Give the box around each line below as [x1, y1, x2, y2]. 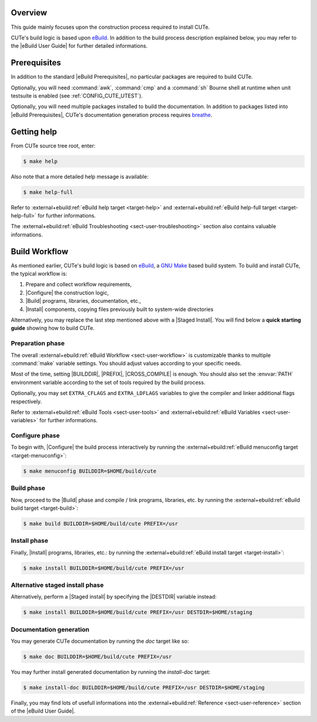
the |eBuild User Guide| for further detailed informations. [11, 42, 148, 49]
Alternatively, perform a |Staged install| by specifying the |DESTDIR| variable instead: [11, 593, 217, 600]
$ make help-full [23, 189, 73, 195]
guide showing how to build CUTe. [11, 325, 95, 332]
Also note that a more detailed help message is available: [11, 173, 149, 180]
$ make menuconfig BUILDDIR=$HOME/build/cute [23, 467, 157, 474]
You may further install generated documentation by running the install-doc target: [11, 668, 211, 676]
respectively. [11, 397, 42, 405]
